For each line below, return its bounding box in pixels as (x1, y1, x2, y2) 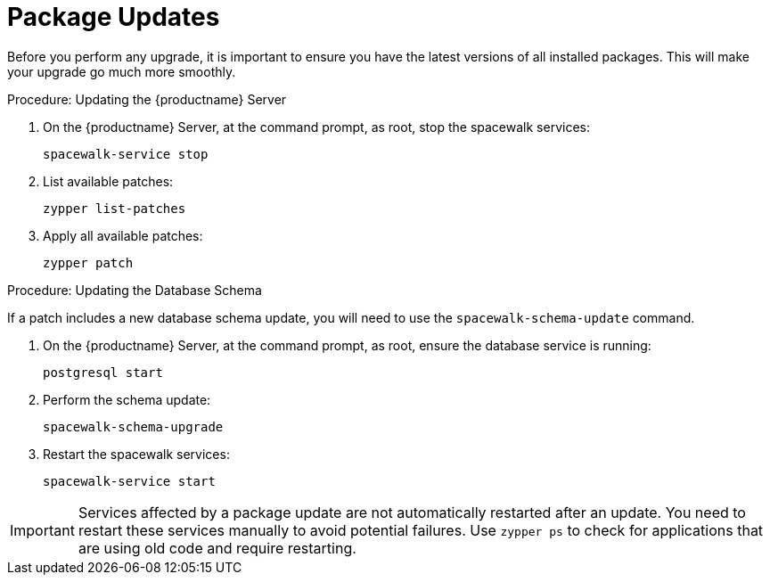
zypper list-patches (43, 201, 186, 216)
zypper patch (43, 255, 134, 270)
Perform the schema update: (43, 391, 211, 407)
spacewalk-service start (43, 473, 216, 488)
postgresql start (43, 365, 163, 380)
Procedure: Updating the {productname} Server (7, 91, 287, 107)
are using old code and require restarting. (78, 538, 356, 557)
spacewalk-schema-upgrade (43, 419, 224, 434)
